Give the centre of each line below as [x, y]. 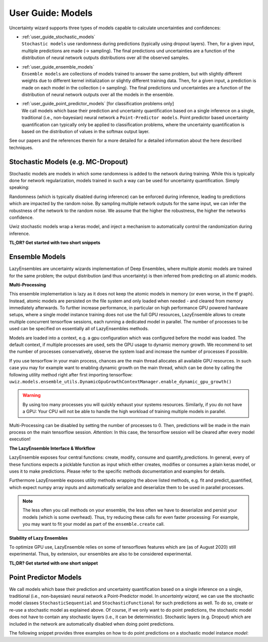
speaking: [19, 187]
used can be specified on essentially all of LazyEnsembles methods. [79, 329]
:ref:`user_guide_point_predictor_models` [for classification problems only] [98, 104]
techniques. [21, 147]
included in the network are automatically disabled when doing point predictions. [92, 624]
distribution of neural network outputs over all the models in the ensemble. [98, 95]
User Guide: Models [51, 13]
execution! [20, 439]
